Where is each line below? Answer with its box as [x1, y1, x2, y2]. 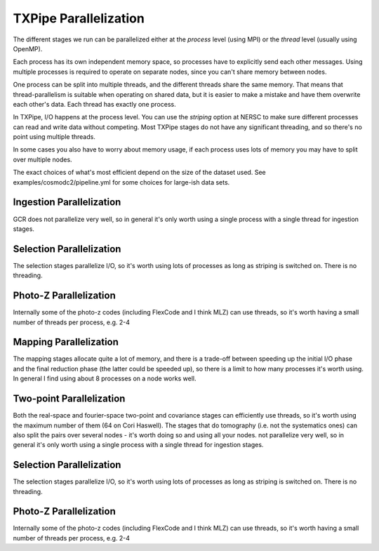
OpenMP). [13, 44, 43, 53]
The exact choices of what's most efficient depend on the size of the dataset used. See [13, 168, 266, 177]
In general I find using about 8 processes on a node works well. [13, 374, 197, 383]
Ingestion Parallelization [13, 197, 121, 208]
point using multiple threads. [13, 133, 96, 141]
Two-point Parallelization [13, 393, 126, 405]
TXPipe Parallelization [13, 11, 145, 26]
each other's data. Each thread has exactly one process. [13, 100, 176, 108]
